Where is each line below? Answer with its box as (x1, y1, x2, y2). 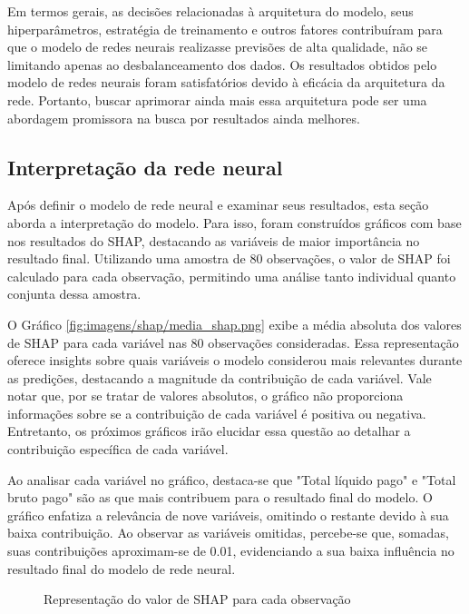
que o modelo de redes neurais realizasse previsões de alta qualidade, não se (7, 37, 428, 56)
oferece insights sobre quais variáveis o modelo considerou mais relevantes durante (7, 351, 463, 370)
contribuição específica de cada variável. (7, 440, 229, 459)
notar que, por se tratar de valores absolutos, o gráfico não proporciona (7, 386, 404, 405)
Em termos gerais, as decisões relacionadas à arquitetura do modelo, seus (7, 2, 414, 20)
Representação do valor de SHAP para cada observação (44, 589, 351, 609)
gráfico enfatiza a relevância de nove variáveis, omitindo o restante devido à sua (7, 505, 449, 524)
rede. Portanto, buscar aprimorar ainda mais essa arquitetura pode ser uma (7, 90, 427, 109)
